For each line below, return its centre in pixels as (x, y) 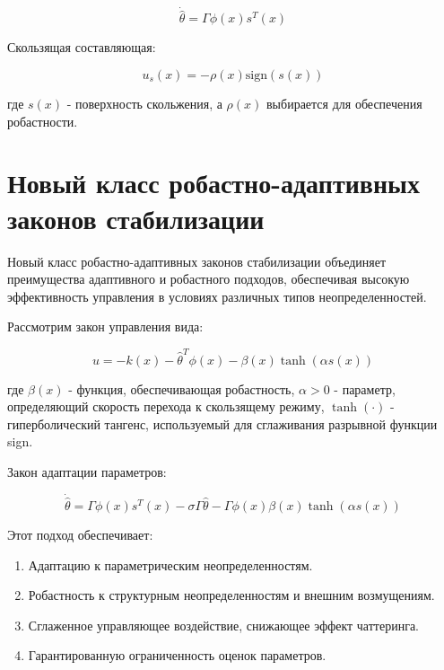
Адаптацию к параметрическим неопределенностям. (170, 564)
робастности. (43, 121)
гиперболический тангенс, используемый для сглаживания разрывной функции (222, 423)
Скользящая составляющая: (82, 47)
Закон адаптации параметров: (87, 472)
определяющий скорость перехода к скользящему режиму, (166, 406)
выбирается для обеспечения (344, 104)
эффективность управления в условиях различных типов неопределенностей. (217, 296)
